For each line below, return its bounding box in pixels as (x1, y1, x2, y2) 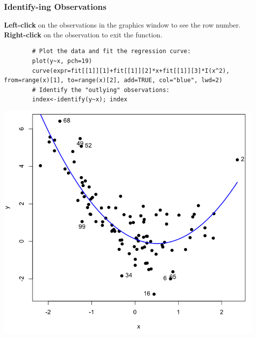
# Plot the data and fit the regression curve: (32, 48, 191, 55)
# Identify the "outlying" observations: (32, 86, 170, 93)
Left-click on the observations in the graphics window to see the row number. (4, 20, 241, 30)
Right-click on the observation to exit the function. (4, 29, 162, 39)
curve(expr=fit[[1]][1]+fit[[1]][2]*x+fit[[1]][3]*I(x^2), (32, 67, 230, 74)
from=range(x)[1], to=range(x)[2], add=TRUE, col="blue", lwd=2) (4, 77, 223, 84)
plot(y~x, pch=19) (32, 58, 92, 64)
